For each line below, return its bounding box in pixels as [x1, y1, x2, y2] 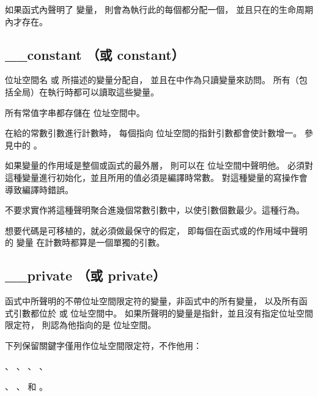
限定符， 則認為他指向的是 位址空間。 [5, 318, 157, 331]
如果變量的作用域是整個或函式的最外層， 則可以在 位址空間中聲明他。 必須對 [5, 159, 313, 172]
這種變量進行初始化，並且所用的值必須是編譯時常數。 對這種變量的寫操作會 [5, 170, 308, 183]
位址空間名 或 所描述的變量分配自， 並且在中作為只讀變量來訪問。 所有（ [5, 73, 299, 86]
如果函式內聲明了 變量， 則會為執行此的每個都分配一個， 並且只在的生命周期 [5, 3, 313, 15]
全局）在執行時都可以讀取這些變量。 [13, 85, 159, 98]
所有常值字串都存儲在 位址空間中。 [5, 106, 145, 119]
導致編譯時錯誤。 [5, 183, 73, 196]
